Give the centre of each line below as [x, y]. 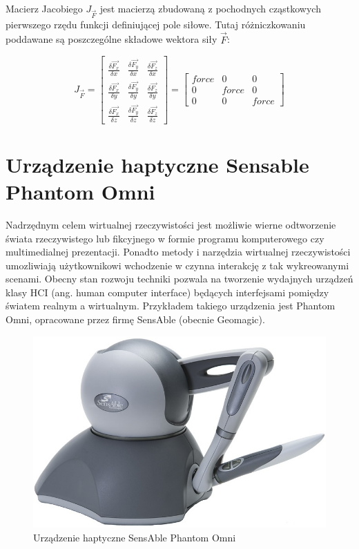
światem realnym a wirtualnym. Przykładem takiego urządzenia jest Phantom [171, 306]
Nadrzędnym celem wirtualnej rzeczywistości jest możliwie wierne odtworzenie [171, 224]
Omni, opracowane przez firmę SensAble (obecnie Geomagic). [135, 319]
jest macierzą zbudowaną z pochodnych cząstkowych [210, 8]
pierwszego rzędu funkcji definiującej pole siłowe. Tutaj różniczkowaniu [156, 24]
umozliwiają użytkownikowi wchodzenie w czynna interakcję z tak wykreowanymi [177, 265]
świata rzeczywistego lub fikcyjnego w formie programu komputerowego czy [165, 238]
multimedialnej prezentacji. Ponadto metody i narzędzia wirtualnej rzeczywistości [178, 252]
